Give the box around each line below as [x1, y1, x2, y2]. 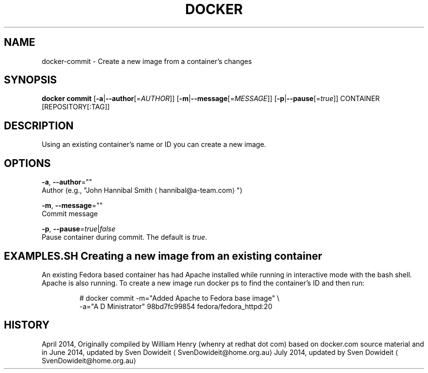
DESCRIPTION [4, 119, 74, 132]
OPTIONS [4, 157, 51, 169]
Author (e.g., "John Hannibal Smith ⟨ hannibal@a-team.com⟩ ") [42, 186, 242, 195]
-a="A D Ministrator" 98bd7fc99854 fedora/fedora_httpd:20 [79, 302, 273, 311]
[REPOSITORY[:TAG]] [42, 103, 110, 111]
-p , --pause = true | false [42, 225, 116, 233]
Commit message [42, 209, 98, 218]
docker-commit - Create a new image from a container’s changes [42, 57, 252, 65]
